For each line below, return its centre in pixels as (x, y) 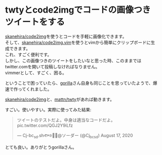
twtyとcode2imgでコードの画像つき (78, 10)
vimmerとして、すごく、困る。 (36, 73)
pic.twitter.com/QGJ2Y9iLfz (45, 125)
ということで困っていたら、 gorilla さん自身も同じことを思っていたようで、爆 (81, 83)
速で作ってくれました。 (28, 89)
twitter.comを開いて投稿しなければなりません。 (53, 66)
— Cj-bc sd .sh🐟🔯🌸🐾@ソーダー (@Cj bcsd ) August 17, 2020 (75, 136)
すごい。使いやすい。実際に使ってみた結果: (48, 109)
